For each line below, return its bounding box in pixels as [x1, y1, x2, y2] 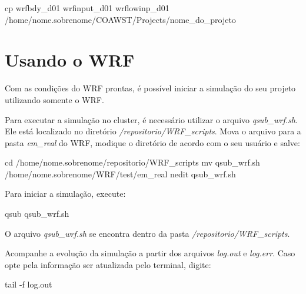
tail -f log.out [5, 278, 52, 290]
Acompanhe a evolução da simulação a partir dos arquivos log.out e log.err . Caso [5, 247, 295, 259]
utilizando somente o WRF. [5, 93, 104, 105]
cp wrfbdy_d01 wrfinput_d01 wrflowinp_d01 [5, 2, 169, 14]
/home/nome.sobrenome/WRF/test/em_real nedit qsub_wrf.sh [5, 167, 236, 180]
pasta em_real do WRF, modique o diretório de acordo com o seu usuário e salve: [5, 136, 300, 148]
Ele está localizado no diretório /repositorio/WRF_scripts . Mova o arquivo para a [5, 125, 301, 137]
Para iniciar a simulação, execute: [5, 187, 126, 200]
